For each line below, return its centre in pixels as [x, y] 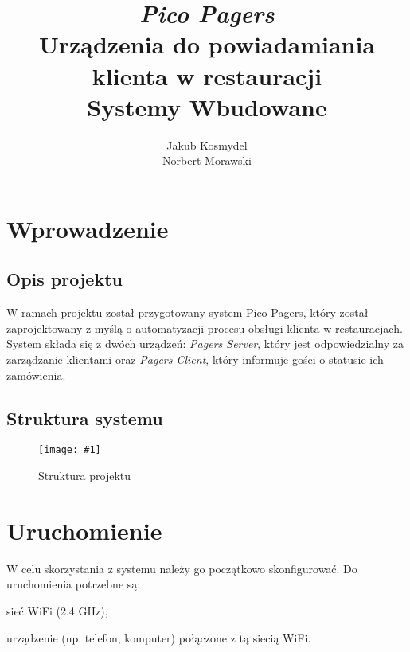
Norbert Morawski [207, 160]
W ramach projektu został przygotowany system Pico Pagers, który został [187, 312]
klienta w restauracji [207, 75]
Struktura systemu [85, 418]
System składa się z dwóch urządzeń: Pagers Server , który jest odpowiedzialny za [205, 344]
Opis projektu [64, 279]
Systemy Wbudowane [207, 106]
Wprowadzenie [88, 228]
